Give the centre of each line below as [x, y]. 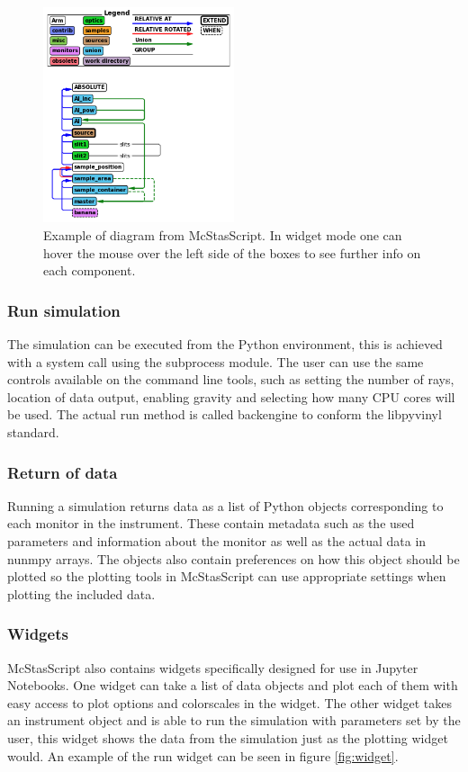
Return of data [63, 472]
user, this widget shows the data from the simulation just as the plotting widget [228, 737]
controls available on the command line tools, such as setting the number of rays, [231, 379]
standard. [33, 432]
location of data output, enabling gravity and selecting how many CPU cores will [231, 396]
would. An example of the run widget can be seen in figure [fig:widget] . [203, 755]
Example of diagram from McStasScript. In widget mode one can [223, 235]
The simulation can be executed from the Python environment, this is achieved [225, 344]
